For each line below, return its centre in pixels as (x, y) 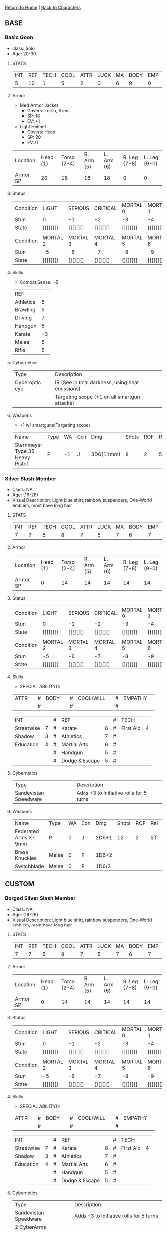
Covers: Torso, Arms (48, 110)
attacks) (65, 403)
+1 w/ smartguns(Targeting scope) (55, 425)
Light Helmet (33, 126)
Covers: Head (41, 132)
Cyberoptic (28, 382)
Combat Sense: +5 (39, 282)
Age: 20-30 (24, 54)
